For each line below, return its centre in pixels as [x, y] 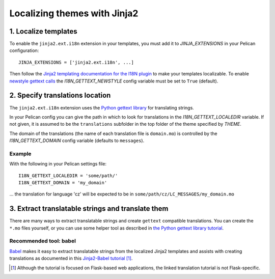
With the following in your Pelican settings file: [58, 164]
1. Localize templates [43, 31]
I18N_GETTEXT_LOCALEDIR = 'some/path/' [68, 175]
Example [20, 154]
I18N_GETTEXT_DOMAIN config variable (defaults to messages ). [77, 141]
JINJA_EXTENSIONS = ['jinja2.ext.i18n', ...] [76, 62]
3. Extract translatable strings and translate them [89, 209]
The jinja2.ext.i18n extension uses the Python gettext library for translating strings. [102, 107]
